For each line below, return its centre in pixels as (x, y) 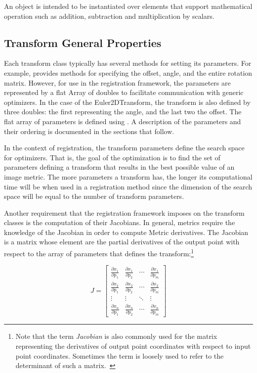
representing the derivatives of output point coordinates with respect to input (133, 346)
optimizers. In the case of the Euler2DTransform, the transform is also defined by (127, 102)
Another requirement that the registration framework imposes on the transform (124, 212)
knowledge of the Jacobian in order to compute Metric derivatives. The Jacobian (126, 232)
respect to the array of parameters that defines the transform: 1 (99, 253)
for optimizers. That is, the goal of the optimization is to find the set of (112, 157)
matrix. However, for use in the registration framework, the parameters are (117, 82)
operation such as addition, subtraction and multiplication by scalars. (109, 16)
